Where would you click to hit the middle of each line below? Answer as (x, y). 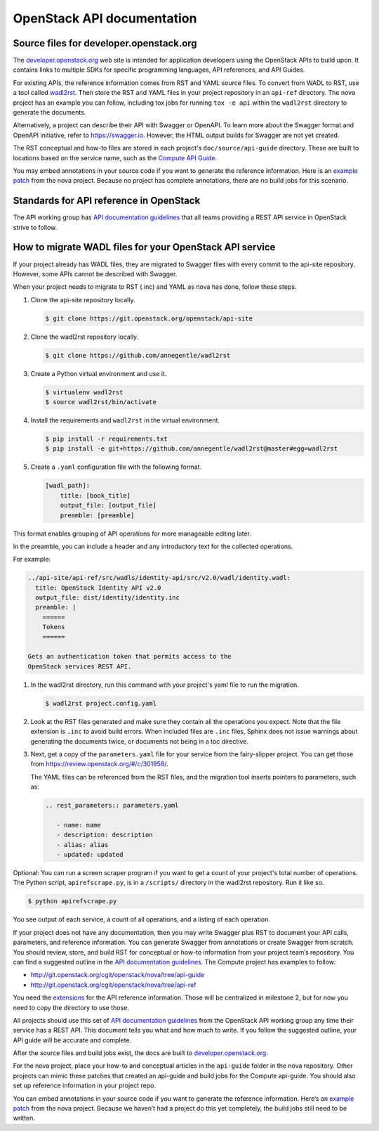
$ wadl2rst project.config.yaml (101, 703)
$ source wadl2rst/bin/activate (101, 402)
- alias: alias (82, 845)
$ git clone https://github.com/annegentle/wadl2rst (138, 355)
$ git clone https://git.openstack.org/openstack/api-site (149, 318)
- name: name (79, 825)
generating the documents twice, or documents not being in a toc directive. (140, 741)
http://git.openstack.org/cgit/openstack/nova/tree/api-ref (113, 985)
